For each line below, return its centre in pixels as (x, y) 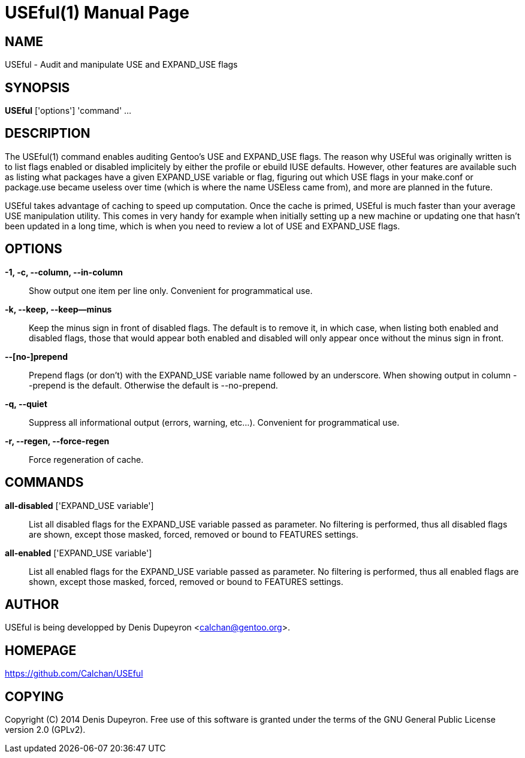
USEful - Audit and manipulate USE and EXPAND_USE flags (121, 65)
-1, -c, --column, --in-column (64, 272)
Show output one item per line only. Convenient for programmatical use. (171, 290)
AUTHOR (32, 604)
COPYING (34, 696)
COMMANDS (44, 483)
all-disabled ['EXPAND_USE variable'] (79, 505)
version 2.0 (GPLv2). (45, 730)
